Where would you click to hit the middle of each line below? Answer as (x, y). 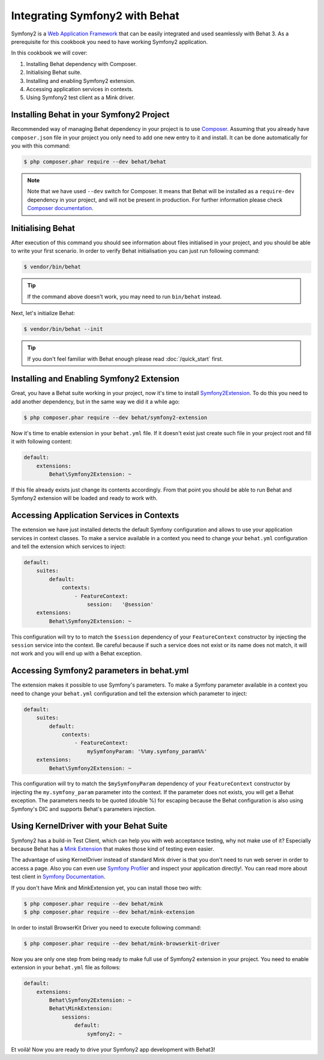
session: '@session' (121, 604)
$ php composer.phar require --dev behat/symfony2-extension (115, 417)
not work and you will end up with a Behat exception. (76, 654)
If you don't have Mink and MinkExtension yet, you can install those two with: (106, 888)
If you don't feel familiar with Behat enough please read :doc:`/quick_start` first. (125, 359)
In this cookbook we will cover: (49, 53)
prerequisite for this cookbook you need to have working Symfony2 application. (109, 41)
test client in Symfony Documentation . (58, 877)
